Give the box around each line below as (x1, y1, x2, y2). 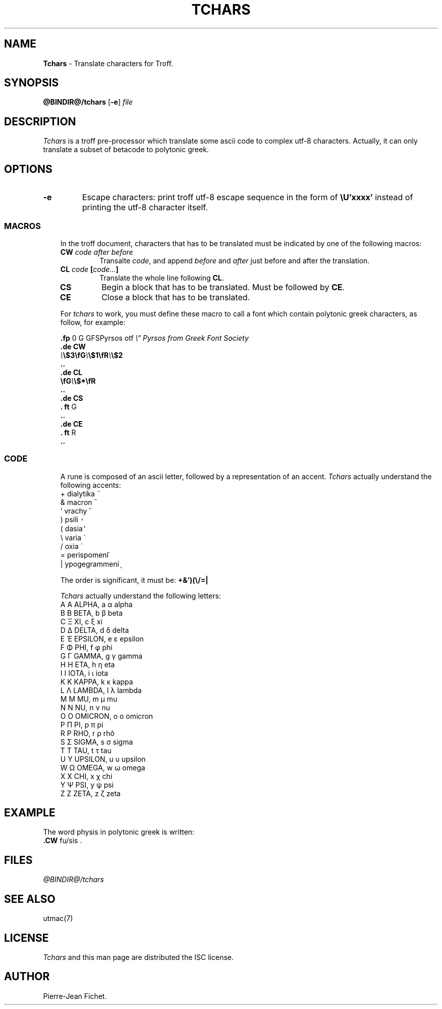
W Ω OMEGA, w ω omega (60, 763, 145, 772)
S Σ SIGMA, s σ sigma (60, 737, 133, 746)
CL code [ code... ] (60, 264, 119, 273)
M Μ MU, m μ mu (60, 694, 118, 703)
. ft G (60, 402, 77, 411)
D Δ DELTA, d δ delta (60, 625, 129, 634)
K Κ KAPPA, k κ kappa (60, 677, 133, 686)
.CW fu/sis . (43, 836, 82, 845)
